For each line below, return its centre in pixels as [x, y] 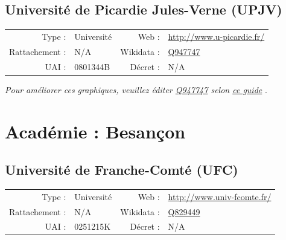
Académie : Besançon [95, 131]
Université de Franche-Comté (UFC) [122, 170]
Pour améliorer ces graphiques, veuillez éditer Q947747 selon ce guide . [136, 89]
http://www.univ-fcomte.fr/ [220, 196]
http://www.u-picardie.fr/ [216, 36]
